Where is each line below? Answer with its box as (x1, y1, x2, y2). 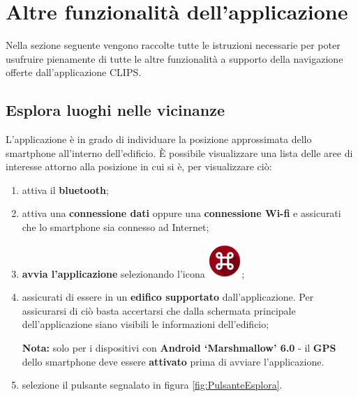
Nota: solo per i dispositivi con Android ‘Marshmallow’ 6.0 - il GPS (22, 340, 336, 355)
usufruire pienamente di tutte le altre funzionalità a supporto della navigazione (6, 51, 343, 66)
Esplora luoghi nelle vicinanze (6, 99, 225, 121)
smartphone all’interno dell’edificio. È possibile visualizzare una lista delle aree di (6, 145, 353, 160)
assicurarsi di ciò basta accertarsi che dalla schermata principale (22, 303, 296, 317)
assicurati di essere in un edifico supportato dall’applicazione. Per (22, 290, 314, 304)
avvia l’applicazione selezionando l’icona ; (22, 266, 245, 280)
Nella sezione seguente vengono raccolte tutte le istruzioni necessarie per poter (6, 38, 341, 52)
